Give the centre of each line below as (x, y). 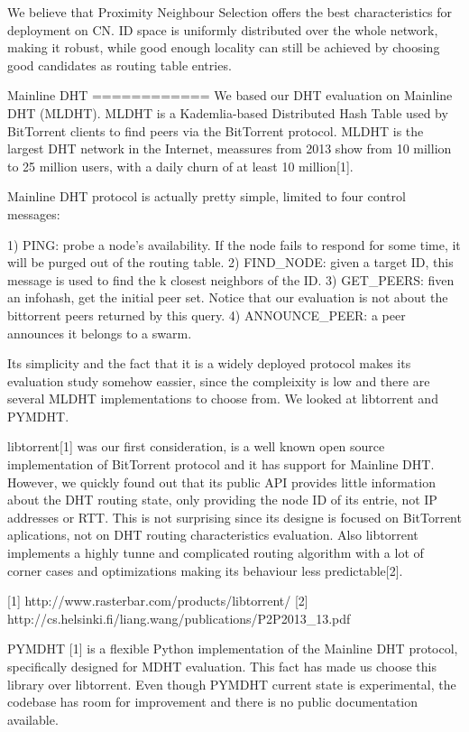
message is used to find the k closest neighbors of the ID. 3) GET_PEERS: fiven (231, 279)
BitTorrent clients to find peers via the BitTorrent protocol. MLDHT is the (216, 130)
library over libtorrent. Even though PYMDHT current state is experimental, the (232, 684)
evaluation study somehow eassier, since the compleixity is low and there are (219, 380)
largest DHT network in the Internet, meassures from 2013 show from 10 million (230, 148)
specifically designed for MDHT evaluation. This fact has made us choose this (222, 666)
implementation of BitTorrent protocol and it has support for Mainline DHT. (221, 464)
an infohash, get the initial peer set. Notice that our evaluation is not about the (228, 297)
